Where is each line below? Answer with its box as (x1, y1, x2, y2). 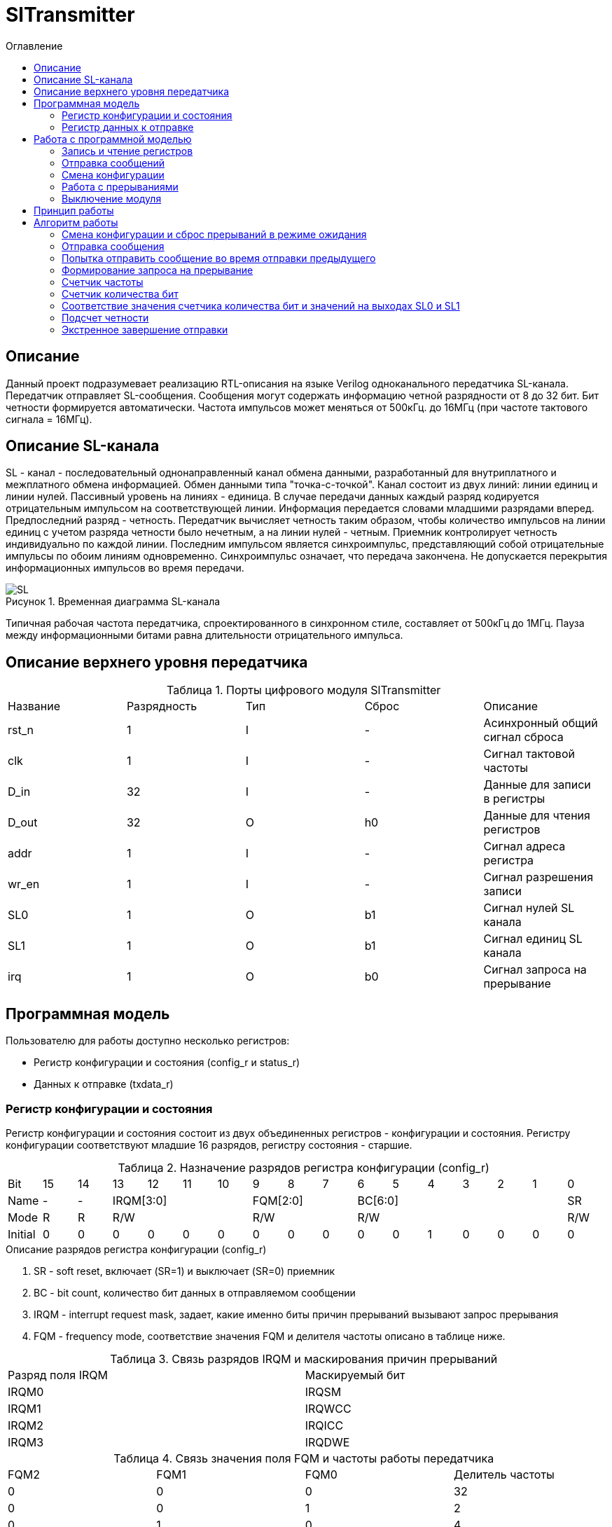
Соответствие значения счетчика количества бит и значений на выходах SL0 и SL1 (62, 299, 460, 312)
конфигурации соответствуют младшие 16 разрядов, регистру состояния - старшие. (6, 1138, 412, 1151)
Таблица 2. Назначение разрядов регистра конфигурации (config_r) (118, 1160, 489, 1175)
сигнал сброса (483, 730, 564, 745)
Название (8, 699, 61, 714)
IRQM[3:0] (112, 1193, 167, 1208)
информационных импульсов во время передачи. (6, 562, 244, 574)
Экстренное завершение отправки (62, 323, 228, 336)
